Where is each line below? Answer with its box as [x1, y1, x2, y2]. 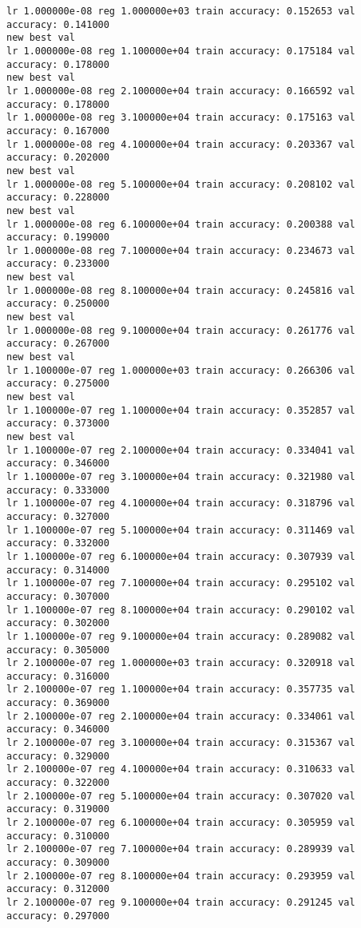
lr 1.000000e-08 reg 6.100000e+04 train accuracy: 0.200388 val [6, 218, 355, 230]
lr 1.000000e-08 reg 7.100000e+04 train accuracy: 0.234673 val [6, 244, 355, 256]
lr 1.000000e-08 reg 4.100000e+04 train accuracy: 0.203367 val [6, 138, 355, 150]
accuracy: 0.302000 [6, 617, 109, 629]
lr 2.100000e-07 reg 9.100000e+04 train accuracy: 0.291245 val [6, 896, 355, 908]
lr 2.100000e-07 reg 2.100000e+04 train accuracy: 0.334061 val [6, 710, 355, 722]
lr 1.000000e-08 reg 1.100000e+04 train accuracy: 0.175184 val [6, 45, 355, 57]
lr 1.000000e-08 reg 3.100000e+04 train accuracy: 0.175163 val [6, 112, 355, 124]
